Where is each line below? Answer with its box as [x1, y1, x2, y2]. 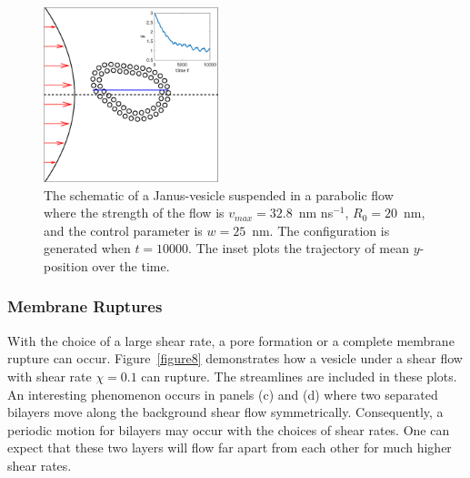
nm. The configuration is [252, 220, 390, 239]
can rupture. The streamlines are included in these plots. [141, 366, 457, 385]
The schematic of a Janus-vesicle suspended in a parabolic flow [44, 185, 394, 204]
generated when [44, 239, 131, 258]
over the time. [92, 256, 170, 275]
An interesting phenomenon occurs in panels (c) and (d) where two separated [7, 384, 438, 403]
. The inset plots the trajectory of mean [188, 239, 409, 258]
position [44, 256, 88, 275]
